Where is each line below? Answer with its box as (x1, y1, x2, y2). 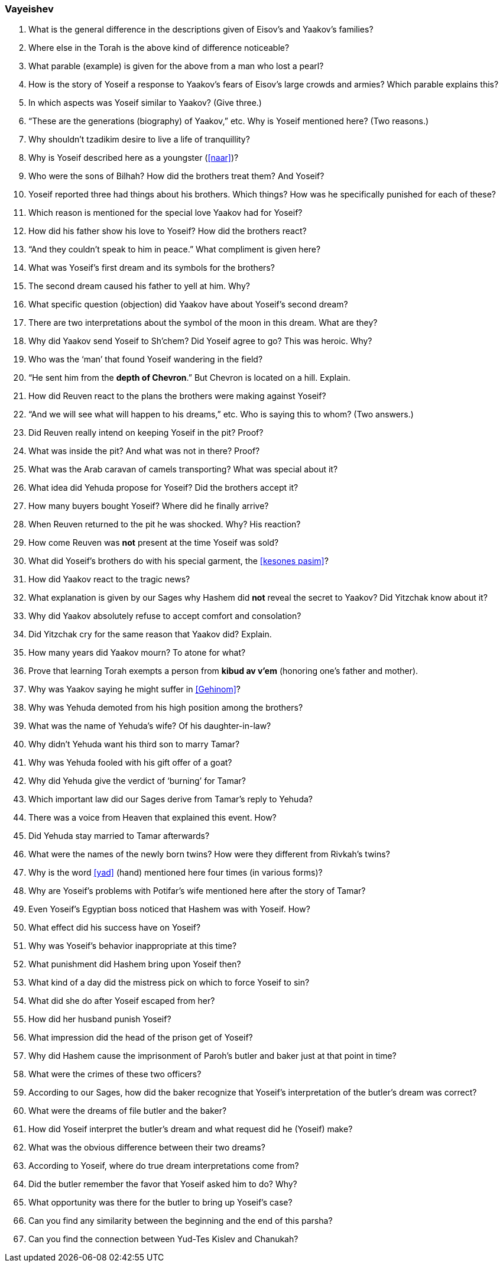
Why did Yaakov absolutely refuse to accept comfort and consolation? (28, 611, 301, 621)
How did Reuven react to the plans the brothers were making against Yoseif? (28, 391, 326, 401)
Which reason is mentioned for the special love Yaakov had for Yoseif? (28, 208, 303, 218)
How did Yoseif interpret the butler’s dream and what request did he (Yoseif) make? (28, 1124, 353, 1135)
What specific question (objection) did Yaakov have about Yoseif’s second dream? (28, 299, 348, 310)
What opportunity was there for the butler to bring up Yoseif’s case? (28, 1197, 293, 1208)
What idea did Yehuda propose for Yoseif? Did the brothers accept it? (28, 482, 298, 493)
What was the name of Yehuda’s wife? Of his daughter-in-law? (28, 721, 271, 731)
